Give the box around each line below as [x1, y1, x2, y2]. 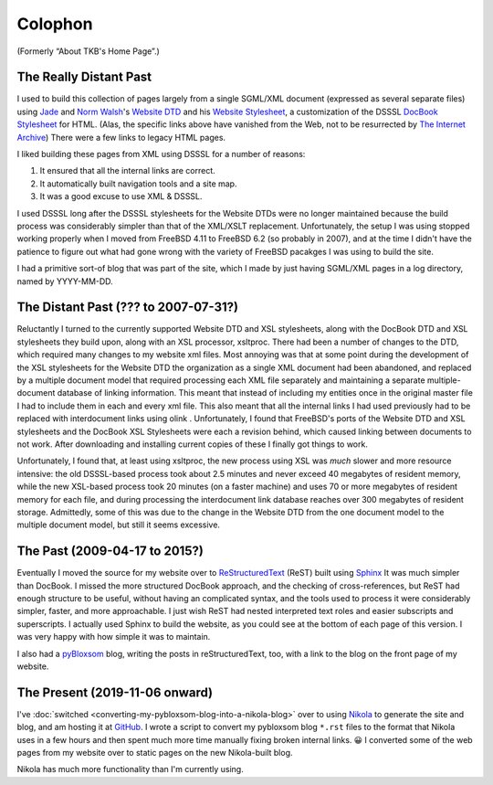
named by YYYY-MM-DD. [16, 275, 113, 287]
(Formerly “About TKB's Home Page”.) [16, 46, 160, 57]
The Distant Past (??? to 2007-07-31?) [16, 300, 239, 315]
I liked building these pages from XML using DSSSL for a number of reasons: [16, 149, 306, 160]
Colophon [16, 14, 93, 34]
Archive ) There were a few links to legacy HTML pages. [16, 132, 226, 143]
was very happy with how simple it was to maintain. [16, 631, 211, 642]
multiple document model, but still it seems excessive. [16, 519, 221, 530]
